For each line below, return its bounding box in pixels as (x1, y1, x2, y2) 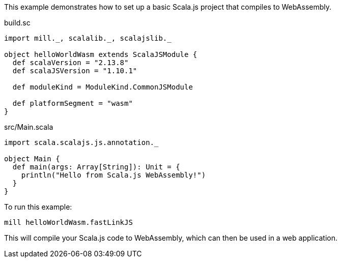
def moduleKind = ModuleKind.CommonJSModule (12, 83, 193, 91)
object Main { (4, 155, 60, 163)
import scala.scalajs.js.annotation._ (4, 138, 159, 147)
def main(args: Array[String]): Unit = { (12, 163, 180, 171)
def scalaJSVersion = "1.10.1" (12, 67, 137, 75)
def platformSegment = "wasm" (12, 99, 133, 107)
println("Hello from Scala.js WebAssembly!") (21, 171, 206, 179)
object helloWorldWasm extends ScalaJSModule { (4, 50, 197, 59)
